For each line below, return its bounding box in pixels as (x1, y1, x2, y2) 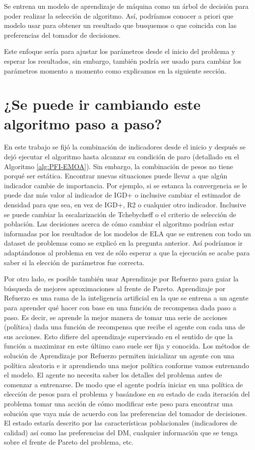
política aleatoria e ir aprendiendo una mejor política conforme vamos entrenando (4, 360, 249, 370)
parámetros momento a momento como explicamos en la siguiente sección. (4, 65, 227, 75)
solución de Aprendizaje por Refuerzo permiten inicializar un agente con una (4, 350, 234, 360)
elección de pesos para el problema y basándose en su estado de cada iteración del (4, 389, 250, 399)
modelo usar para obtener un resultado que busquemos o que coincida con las (4, 20, 237, 30)
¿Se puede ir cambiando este (4, 94, 201, 114)
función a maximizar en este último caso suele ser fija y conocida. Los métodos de (4, 341, 250, 351)
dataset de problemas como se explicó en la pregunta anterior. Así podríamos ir (4, 238, 243, 248)
